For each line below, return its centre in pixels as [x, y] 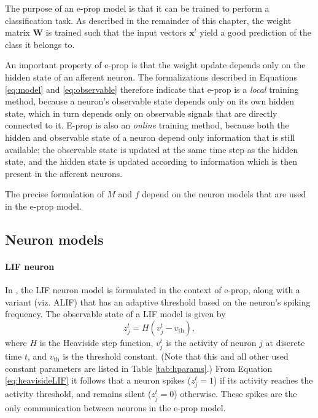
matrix [17, 32]
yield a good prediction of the [255, 32]
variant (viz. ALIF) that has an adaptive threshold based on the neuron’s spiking [158, 302]
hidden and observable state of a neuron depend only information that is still [150, 137]
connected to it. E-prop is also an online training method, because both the [147, 125]
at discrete [285, 342]
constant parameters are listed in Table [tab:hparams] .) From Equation [139, 368]
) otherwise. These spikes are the [235, 394]
